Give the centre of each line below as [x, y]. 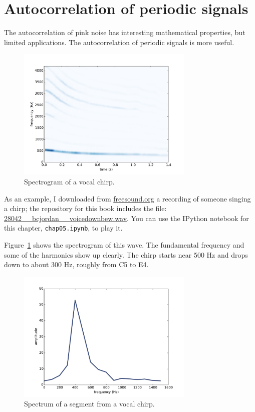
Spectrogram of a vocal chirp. [69, 181]
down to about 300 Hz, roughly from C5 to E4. [76, 264]
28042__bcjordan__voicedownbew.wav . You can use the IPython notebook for [126, 218]
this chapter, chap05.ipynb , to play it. [63, 228]
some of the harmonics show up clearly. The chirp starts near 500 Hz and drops [126, 254]
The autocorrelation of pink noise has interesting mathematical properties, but [125, 32]
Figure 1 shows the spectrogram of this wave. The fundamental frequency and [124, 244]
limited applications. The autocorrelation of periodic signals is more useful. [119, 42]
